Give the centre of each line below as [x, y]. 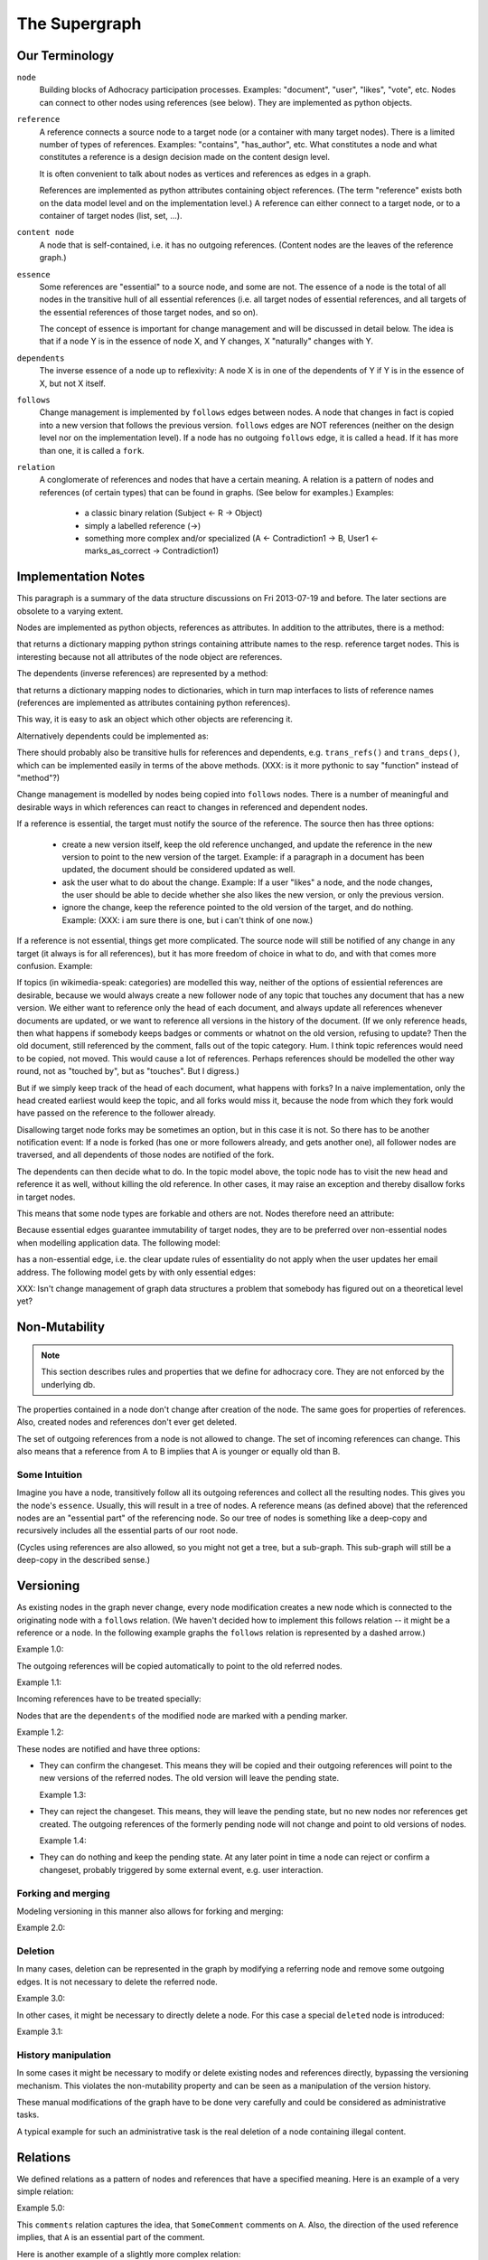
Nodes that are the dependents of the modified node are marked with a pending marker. [182, 1715]
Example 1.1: [39, 1682]
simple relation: [45, 2191]
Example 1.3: [63, 1794]
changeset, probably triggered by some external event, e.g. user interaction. [181, 1869]
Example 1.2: [40, 1732]
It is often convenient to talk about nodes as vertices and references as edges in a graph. [205, 174]
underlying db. [68, 1384]
